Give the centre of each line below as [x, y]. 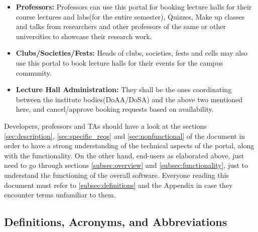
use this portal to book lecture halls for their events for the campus [119, 62]
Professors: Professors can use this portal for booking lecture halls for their [134, 7]
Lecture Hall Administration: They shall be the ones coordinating [124, 89]
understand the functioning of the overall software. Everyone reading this [116, 175]
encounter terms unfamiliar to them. [60, 195]
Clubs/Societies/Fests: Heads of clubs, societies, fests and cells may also [132, 53]
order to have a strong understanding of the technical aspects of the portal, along [129, 146]
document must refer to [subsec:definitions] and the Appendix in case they [118, 185]
